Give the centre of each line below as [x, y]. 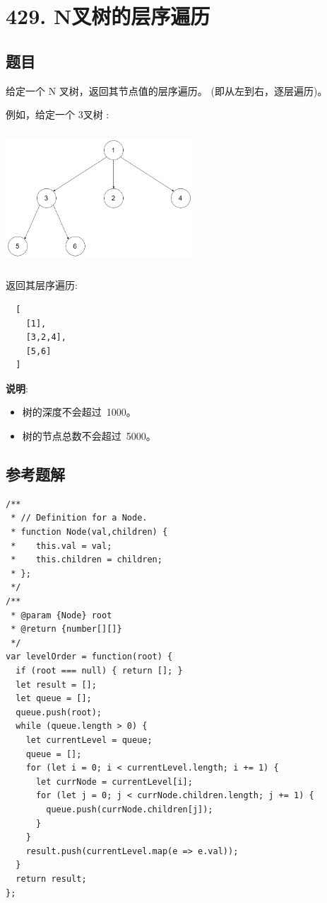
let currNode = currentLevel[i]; [114, 782]
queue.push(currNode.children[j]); [130, 809]
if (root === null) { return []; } [99, 671]
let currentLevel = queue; [89, 740]
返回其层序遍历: [42, 285]
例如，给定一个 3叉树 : [58, 114]
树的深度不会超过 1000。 [79, 412]
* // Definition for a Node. [79, 518]
